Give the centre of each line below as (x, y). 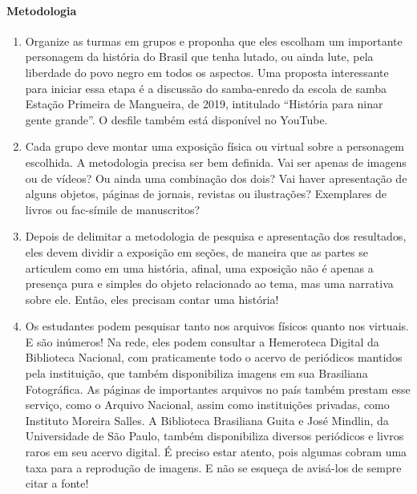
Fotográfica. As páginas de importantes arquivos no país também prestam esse (218, 389)
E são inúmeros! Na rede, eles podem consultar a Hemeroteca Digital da (202, 341)
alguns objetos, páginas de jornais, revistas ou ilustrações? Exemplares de (206, 194)
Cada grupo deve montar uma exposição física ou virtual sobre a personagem (215, 146)
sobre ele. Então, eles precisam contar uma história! (152, 299)
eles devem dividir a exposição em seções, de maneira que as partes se (196, 251)
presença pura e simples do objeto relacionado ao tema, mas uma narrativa (209, 283)
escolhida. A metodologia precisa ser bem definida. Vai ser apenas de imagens (216, 162)
